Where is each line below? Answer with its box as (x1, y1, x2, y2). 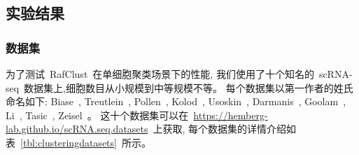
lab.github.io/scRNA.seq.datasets (6, 121, 148, 136)
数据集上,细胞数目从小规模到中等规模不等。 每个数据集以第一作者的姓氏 (24, 80, 353, 95)
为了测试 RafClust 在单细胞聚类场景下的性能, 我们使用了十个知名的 (6, 67, 314, 81)
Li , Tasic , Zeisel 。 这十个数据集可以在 (6, 107, 189, 122)
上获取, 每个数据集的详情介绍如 (153, 121, 297, 136)
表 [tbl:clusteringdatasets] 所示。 (6, 135, 151, 149)
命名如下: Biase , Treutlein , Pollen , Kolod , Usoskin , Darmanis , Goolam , (6, 94, 346, 109)
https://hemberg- (193, 107, 268, 122)
